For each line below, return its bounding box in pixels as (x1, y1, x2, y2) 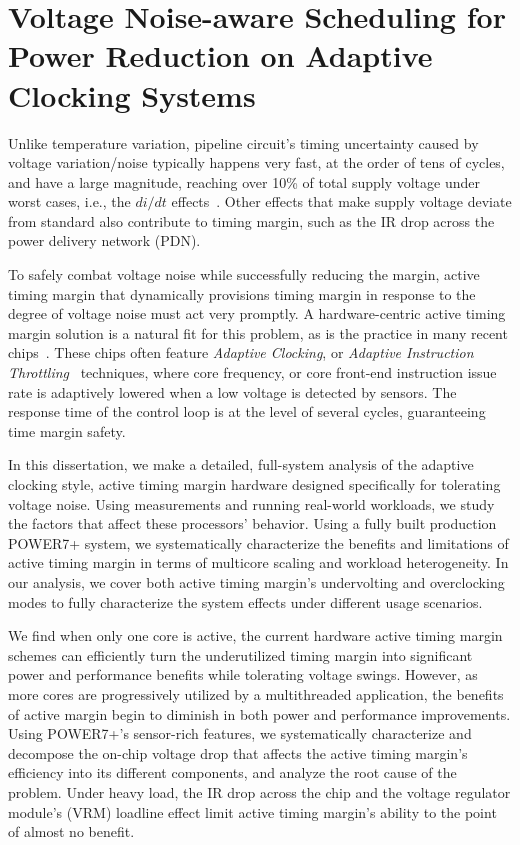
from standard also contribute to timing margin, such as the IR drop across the (8, 210, 495, 231)
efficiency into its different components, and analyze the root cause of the (8, 762, 457, 783)
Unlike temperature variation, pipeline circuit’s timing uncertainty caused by (8, 132, 479, 153)
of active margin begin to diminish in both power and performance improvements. (8, 703, 511, 724)
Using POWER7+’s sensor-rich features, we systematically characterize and (8, 723, 472, 744)
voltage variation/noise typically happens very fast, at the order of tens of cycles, (8, 152, 505, 173)
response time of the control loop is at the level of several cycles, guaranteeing (8, 401, 486, 422)
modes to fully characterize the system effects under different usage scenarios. (8, 591, 483, 612)
